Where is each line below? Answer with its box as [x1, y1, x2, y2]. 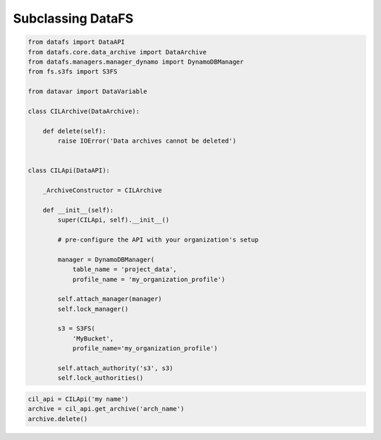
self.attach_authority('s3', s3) [57, 364, 174, 372]
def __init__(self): [42, 206, 114, 214]
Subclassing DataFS [13, 11, 134, 26]
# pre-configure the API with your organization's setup [57, 235, 259, 244]
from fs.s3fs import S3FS [28, 68, 118, 76]
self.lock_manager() [57, 304, 129, 313]
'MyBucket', [72, 334, 114, 343]
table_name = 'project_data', [72, 266, 177, 273]
